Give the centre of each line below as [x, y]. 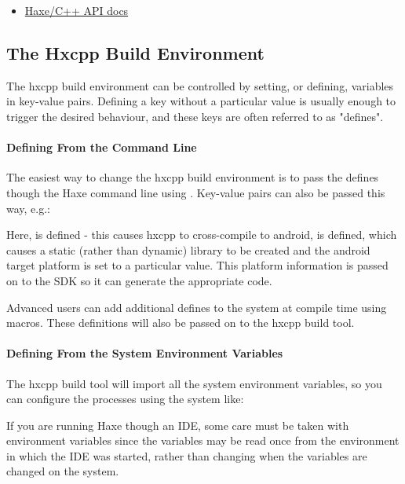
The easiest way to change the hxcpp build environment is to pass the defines [193, 177]
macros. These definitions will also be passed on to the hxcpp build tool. [181, 323]
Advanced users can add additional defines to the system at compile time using [197, 307]
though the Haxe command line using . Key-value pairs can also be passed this [196, 192]
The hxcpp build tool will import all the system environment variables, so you [194, 383]
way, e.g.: [28, 208]
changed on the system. [63, 471]
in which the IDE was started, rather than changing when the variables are [187, 455]
